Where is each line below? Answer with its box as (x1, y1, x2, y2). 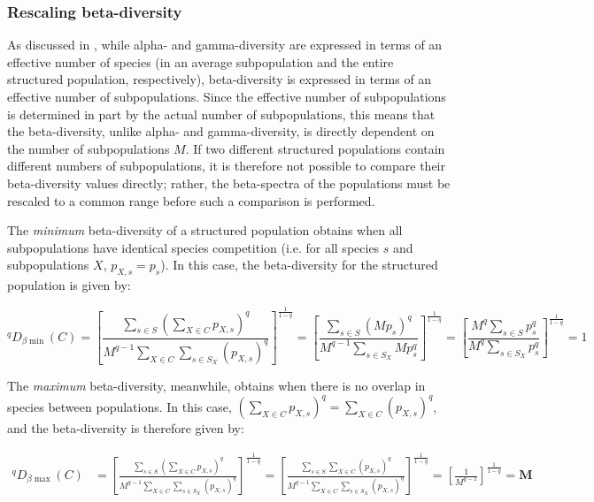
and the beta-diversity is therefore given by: (7, 419, 244, 437)
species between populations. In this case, (7, 397, 232, 415)
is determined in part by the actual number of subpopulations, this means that (7, 104, 436, 123)
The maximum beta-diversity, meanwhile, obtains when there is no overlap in (7, 376, 426, 394)
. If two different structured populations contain (185, 139, 445, 157)
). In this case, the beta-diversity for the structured (160, 255, 438, 274)
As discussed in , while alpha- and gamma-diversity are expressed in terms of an (7, 35, 443, 54)
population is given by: (7, 276, 131, 294)
